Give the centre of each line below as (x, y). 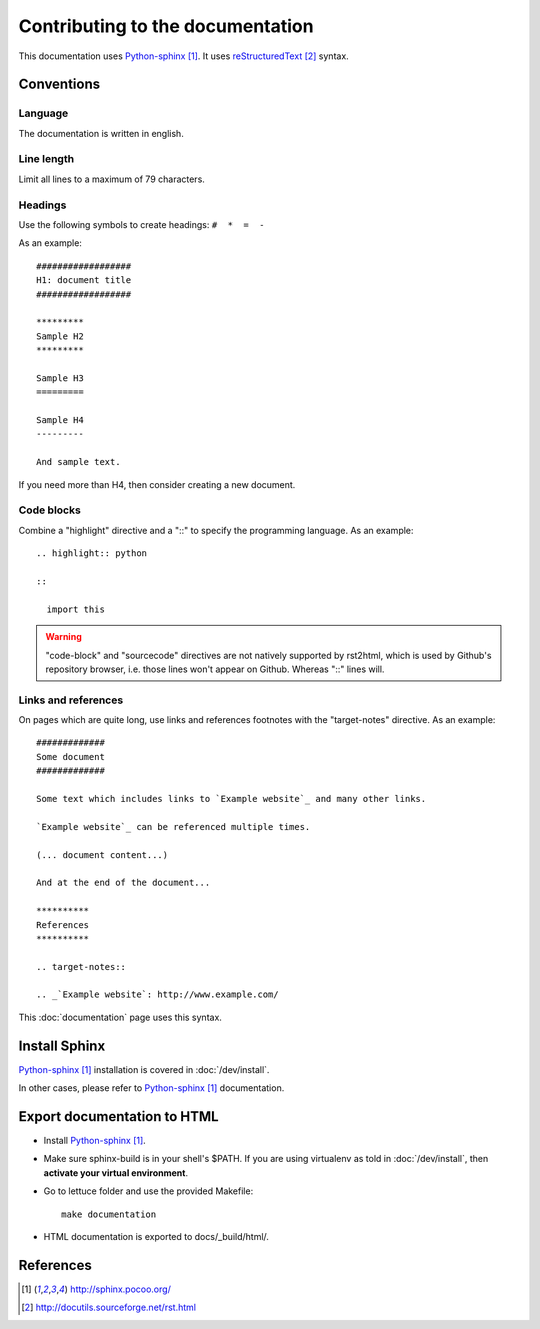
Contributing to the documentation (166, 26)
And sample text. (78, 462)
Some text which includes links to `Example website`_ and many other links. (231, 798)
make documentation (109, 1214)
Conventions (59, 84)
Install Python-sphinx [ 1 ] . (95, 1141)
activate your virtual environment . (116, 1172)
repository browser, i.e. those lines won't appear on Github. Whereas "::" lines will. (215, 669)
